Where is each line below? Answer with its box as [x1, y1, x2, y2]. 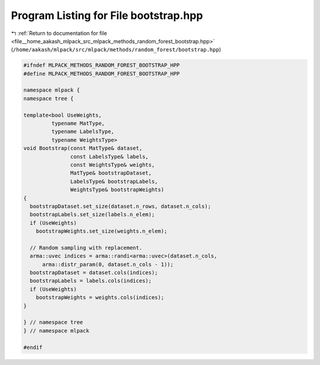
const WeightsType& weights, [70, 162, 155, 168]
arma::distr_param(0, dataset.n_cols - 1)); [42, 261, 174, 268]
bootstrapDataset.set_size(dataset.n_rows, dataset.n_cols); [30, 203, 212, 210]
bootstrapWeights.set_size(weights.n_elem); [36, 228, 168, 235]
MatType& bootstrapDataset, [70, 169, 152, 177]
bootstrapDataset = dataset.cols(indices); [30, 270, 158, 276]
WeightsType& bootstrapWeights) [70, 187, 164, 193]
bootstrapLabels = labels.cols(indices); [30, 277, 152, 284]
